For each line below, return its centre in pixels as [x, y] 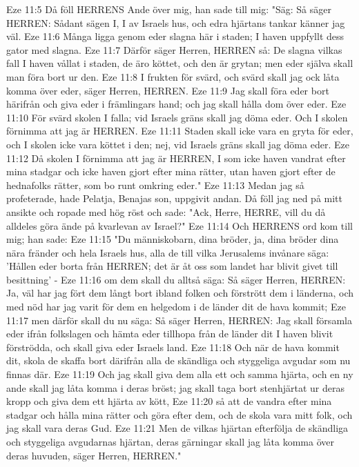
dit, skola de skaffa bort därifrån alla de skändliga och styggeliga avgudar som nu [178, 360]
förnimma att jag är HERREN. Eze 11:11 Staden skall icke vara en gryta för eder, [180, 131]
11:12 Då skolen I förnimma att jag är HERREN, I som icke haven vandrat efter [176, 158]
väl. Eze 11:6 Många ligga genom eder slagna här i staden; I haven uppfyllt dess [175, 36]
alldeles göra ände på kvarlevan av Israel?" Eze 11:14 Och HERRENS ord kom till [179, 225]
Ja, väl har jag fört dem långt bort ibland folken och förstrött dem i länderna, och [180, 293]
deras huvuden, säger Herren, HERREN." [94, 455]
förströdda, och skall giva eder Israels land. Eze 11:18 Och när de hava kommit [173, 347]
